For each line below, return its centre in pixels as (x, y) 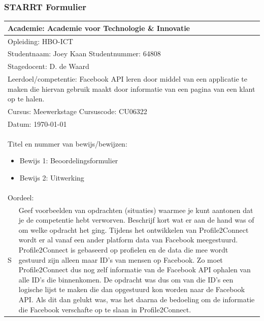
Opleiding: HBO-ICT (40, 41)
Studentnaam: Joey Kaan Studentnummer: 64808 (84, 53)
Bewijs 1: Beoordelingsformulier (69, 160)
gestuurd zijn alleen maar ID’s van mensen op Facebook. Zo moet (121, 259)
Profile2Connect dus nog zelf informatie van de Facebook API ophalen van (135, 270)
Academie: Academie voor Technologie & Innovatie (99, 28)
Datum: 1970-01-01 (37, 123)
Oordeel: (21, 197)
